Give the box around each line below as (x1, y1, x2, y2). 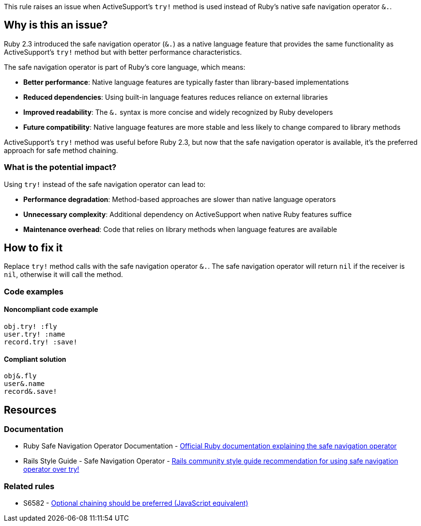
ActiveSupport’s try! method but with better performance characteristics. (4, 47, 242, 56)
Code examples (4, 286, 64, 296)
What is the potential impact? (4, 162, 117, 172)
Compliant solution (4, 355, 66, 363)
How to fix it (4, 242, 63, 254)
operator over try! (23, 465, 79, 474)
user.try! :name (4, 330, 65, 339)
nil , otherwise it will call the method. (4, 270, 123, 279)
